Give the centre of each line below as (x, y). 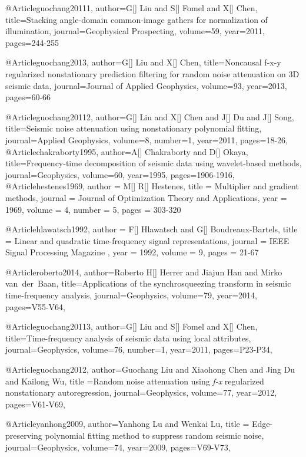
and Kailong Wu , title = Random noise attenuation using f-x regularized (135, 381)
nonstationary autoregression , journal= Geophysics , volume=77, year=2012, (141, 392)
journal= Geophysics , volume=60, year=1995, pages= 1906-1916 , (120, 174)
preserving (24, 435)
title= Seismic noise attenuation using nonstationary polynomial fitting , (134, 128)
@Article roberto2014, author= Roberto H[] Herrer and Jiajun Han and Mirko (144, 272)
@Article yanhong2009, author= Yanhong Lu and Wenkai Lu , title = (127, 424)
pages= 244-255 (32, 42)
